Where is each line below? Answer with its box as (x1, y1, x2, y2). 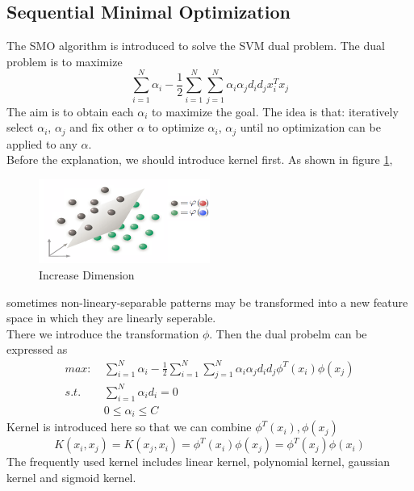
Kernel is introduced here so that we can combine (6, 418, 252, 435)
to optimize (148, 119, 204, 136)
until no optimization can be (240, 119, 381, 136)
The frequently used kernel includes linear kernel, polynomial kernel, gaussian (6, 453, 390, 470)
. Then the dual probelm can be (209, 325, 367, 342)
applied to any (6, 135, 77, 152)
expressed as (6, 341, 68, 358)
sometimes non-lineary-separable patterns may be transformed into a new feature (6, 293, 408, 310)
